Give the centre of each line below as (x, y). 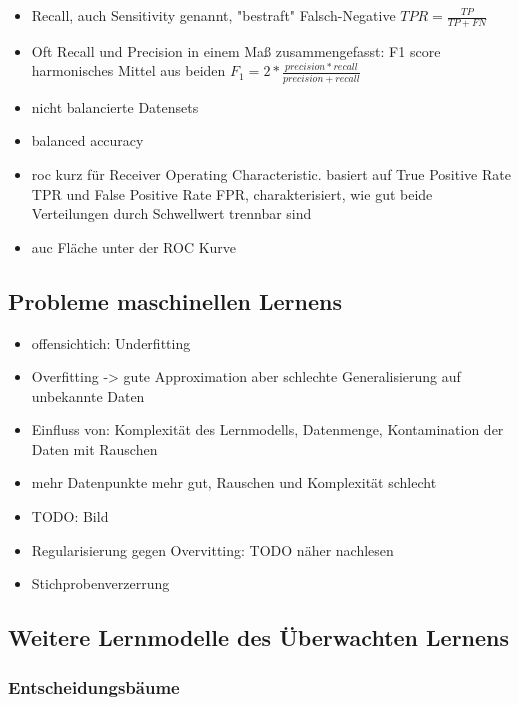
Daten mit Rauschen (94, 448)
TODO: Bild (70, 516)
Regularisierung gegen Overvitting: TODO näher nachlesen (212, 549)
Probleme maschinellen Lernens (175, 300)
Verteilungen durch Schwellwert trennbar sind (171, 213)
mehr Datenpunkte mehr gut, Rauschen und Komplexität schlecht (234, 482)
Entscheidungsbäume (94, 686)
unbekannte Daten (88, 395)
